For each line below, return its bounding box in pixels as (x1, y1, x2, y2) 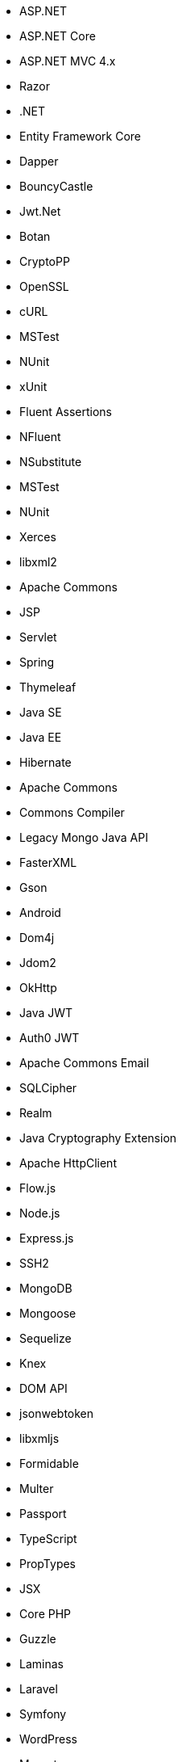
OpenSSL (19, 280, 69, 293)
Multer (19, 1482, 54, 1495)
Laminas (19, 1657, 64, 1671)
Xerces (19, 530, 56, 544)
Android (19, 906, 61, 919)
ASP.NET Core (19, 29, 96, 43)
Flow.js (19, 1181, 56, 1195)
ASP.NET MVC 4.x (19, 54, 116, 68)
